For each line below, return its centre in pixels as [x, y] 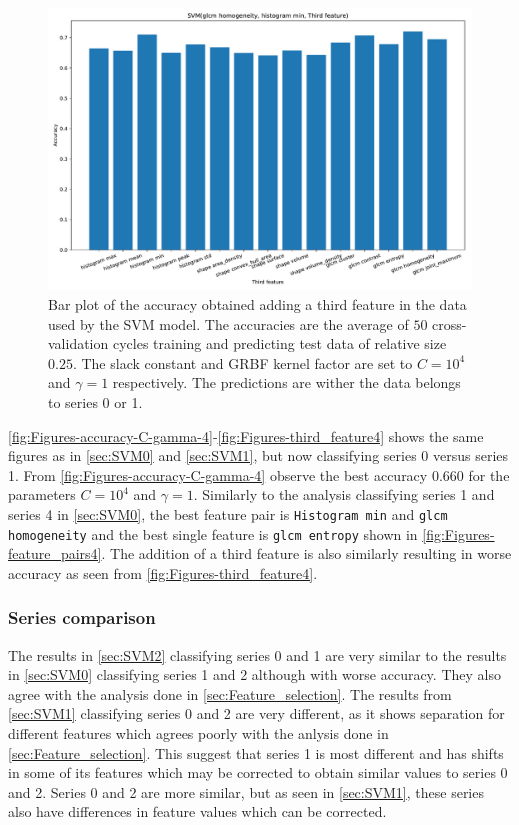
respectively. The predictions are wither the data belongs [286, 382]
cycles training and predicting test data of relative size [279, 343]
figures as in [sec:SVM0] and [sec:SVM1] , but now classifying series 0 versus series [258, 455]
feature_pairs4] [55, 553]
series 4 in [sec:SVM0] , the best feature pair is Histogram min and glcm [228, 513]
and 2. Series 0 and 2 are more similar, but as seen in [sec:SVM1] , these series [246, 791]
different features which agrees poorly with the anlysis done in [198, 733]
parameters [42, 494]
